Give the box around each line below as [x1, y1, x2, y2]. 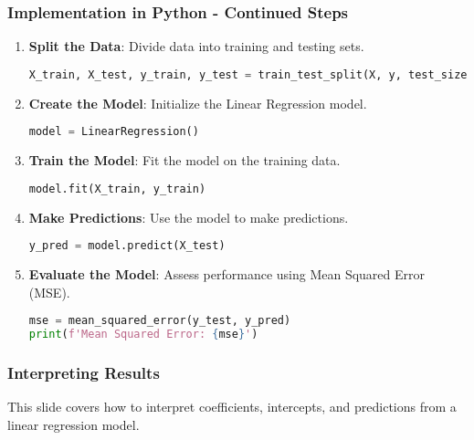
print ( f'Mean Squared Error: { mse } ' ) [28, 328, 258, 341]
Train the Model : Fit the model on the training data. [28, 151, 341, 170]
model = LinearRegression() [28, 125, 199, 139]
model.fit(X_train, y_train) [28, 182, 206, 195]
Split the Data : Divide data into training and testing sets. [28, 37, 364, 56]
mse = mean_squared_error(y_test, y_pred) [28, 314, 291, 328]
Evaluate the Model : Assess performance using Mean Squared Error [28, 265, 426, 284]
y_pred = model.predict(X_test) [28, 239, 226, 253]
